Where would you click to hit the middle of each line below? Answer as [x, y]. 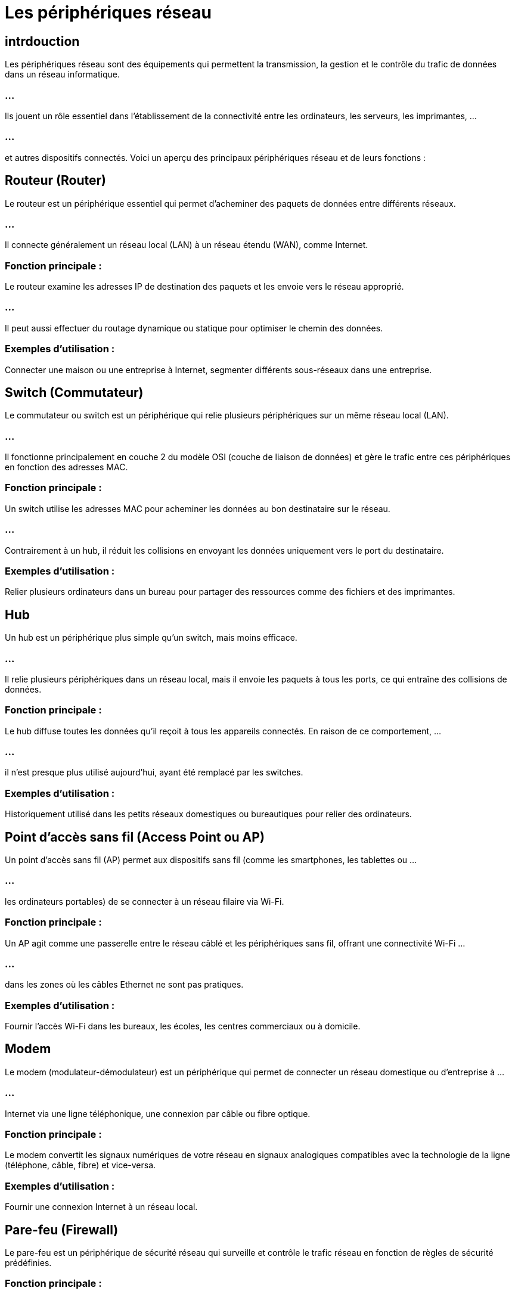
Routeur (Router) [55, 181]
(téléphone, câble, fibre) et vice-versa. [80, 1165]
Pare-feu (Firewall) [62, 1230]
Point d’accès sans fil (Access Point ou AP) [135, 837]
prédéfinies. [28, 1262]
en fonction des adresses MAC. [66, 467]
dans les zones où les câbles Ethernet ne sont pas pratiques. [124, 985]
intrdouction [42, 41]
